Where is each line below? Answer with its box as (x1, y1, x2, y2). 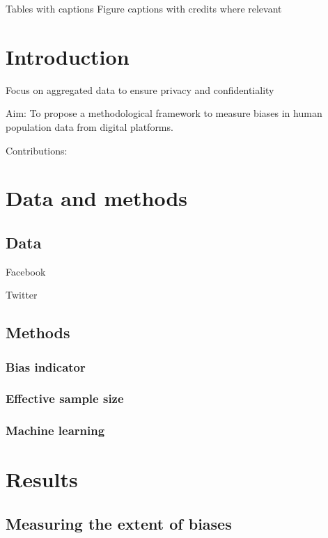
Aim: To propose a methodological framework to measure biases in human (6, 106, 322, 120)
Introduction (6, 42, 130, 70)
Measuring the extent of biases (6, 512, 232, 534)
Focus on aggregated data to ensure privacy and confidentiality (6, 82, 274, 97)
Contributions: (6, 143, 68, 157)
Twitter (6, 287, 38, 302)
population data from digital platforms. (6, 119, 173, 134)
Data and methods (6, 184, 187, 212)
